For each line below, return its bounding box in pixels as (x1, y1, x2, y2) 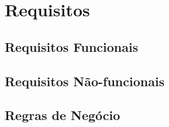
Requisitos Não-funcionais (5, 72, 165, 90)
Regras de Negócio (5, 106, 120, 124)
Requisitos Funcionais (5, 37, 139, 55)
